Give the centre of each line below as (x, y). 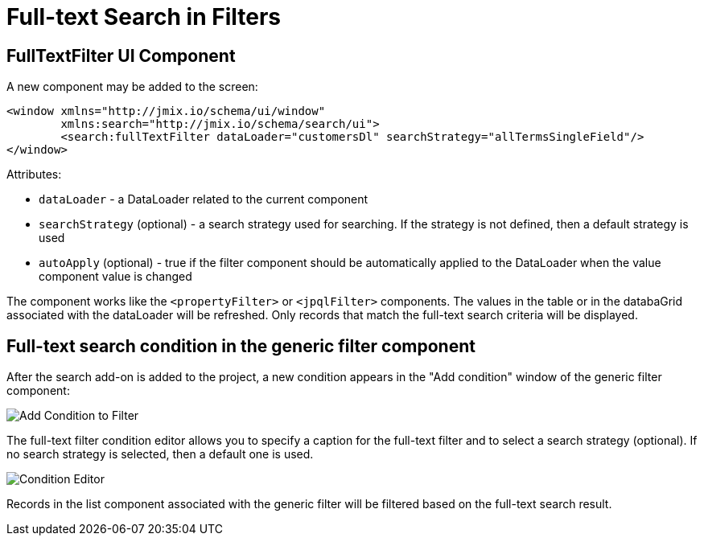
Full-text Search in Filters (144, 17)
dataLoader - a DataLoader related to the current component (204, 199)
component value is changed (115, 277)
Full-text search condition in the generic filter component (241, 346)
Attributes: (34, 175)
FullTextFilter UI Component (121, 55)
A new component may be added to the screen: (132, 87)
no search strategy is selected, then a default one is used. (160, 454)
